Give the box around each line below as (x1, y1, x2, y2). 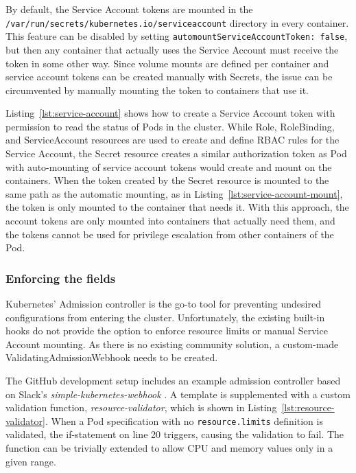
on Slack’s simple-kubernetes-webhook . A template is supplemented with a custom (5, 387, 351, 401)
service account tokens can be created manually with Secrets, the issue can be (5, 69, 333, 84)
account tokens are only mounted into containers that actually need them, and (5, 214, 335, 228)
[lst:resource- (281, 400, 335, 415)
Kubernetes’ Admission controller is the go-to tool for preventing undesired (5, 297, 321, 311)
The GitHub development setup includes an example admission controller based (5, 373, 341, 387)
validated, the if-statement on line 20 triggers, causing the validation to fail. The (5, 427, 344, 441)
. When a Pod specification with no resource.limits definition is (45, 413, 323, 428)
